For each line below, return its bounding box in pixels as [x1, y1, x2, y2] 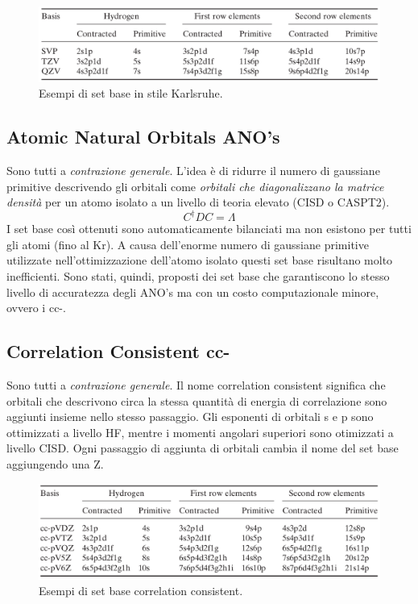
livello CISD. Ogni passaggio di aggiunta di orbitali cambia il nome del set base [6, 439, 399, 456]
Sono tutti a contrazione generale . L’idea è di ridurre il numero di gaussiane [6, 161, 380, 178]
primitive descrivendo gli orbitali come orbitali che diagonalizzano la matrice [6, 177, 384, 194]
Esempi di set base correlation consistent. [39, 582, 243, 599]
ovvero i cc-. [6, 299, 66, 316]
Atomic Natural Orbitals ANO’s [6, 124, 280, 149]
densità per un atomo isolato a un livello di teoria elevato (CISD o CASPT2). [6, 194, 390, 210]
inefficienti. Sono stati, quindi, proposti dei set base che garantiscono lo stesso [6, 268, 390, 285]
